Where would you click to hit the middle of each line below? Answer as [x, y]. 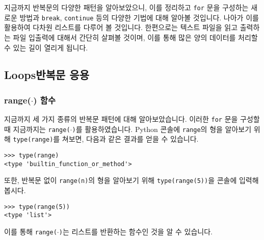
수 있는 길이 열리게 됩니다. [46, 47]
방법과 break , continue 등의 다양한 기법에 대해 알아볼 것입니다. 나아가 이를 [139, 17]
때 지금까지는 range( [37, 129]
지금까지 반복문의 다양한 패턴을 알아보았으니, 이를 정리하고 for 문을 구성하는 [126, 7]
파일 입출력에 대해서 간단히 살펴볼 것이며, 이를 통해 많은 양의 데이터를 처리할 [135, 37]
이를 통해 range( [31, 231]
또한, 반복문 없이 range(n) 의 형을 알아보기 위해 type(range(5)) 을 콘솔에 [121, 180]
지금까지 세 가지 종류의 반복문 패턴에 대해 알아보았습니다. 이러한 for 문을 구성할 [132, 119]
